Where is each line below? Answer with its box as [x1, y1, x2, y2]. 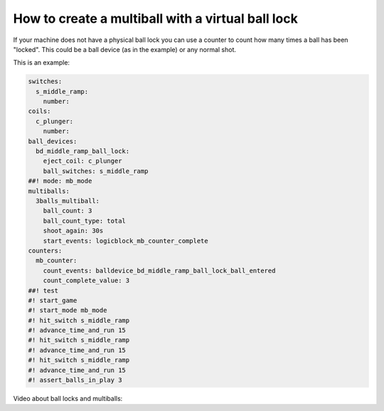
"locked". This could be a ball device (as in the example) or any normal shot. [13, 45, 237, 53]
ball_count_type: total [43, 217, 126, 225]
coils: [28, 107, 51, 115]
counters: [28, 246, 63, 255]
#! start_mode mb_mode [28, 306, 107, 314]
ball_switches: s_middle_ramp [43, 167, 149, 175]
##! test [28, 287, 59, 294]
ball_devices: [28, 137, 78, 145]
